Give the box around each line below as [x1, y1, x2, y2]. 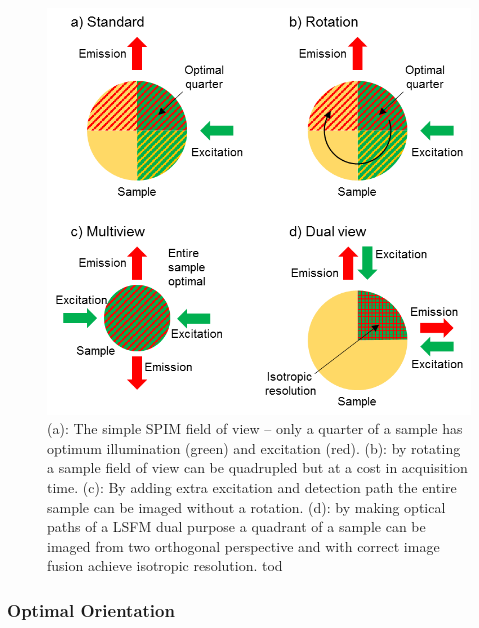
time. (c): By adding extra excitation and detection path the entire [47, 476, 457, 497]
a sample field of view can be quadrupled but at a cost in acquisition [47, 457, 468, 478]
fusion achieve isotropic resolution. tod [47, 555, 283, 576]
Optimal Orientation [7, 597, 175, 622]
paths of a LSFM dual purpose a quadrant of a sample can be [47, 516, 426, 537]
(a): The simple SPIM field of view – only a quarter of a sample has [47, 418, 463, 439]
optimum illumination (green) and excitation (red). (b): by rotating [47, 437, 461, 458]
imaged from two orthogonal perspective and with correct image [47, 535, 440, 556]
